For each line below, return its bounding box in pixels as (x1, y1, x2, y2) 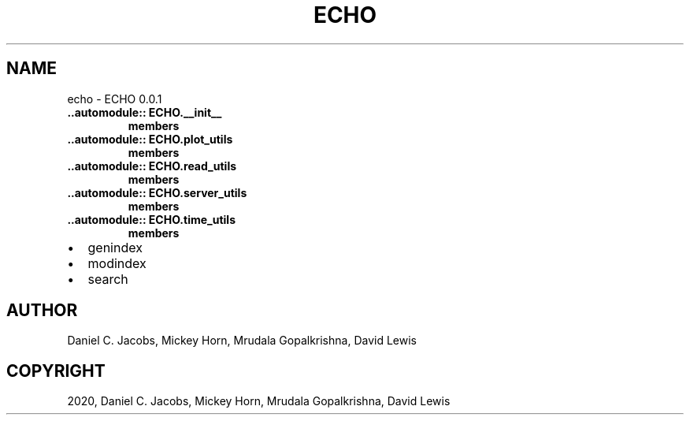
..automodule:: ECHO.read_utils (67, 158, 237, 173)
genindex (87, 239, 143, 255)
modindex (87, 255, 147, 271)
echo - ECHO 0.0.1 (67, 91, 162, 106)
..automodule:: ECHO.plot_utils (67, 132, 233, 146)
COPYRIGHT (6, 360, 106, 381)
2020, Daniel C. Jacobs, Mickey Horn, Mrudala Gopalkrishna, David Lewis (67, 394, 451, 408)
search (87, 270, 128, 287)
